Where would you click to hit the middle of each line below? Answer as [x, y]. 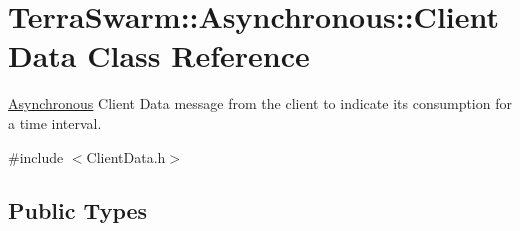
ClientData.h [126, 156]
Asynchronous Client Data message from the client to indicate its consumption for [260, 103]
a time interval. [55, 122]
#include [36, 156]
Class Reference [198, 55]
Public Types [78, 210]
